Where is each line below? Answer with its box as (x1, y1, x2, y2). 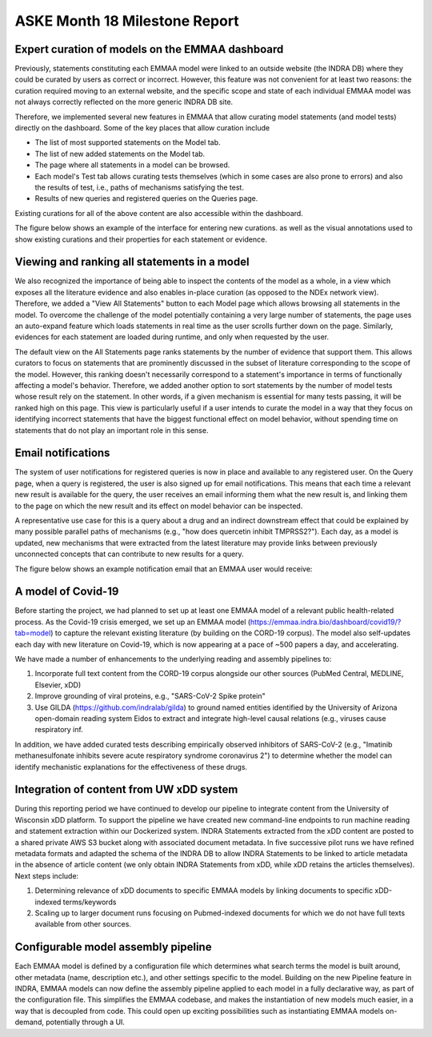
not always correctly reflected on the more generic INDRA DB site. (14, 97, 234, 107)
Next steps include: (14, 871, 79, 880)
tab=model (14, 628, 51, 638)
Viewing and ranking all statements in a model (14, 255, 250, 269)
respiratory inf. (34, 725, 83, 735)
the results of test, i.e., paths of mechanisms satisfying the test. (34, 182, 244, 192)
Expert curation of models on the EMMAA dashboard (14, 42, 284, 56)
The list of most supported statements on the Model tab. (34, 138, 221, 147)
